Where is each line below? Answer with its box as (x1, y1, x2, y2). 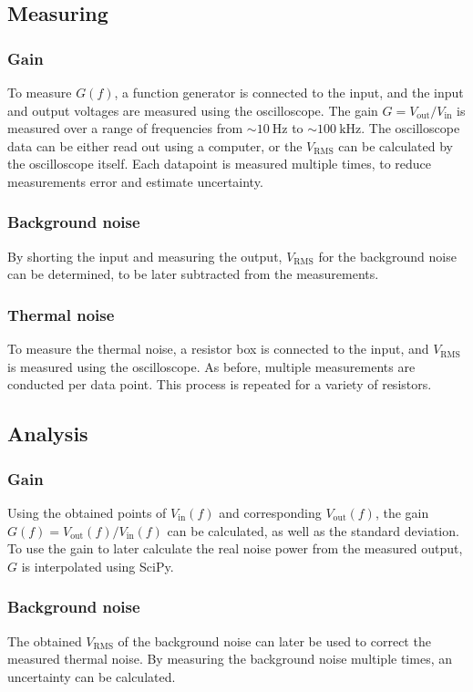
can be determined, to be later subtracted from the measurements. (7, 264, 379, 284)
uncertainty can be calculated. (7, 666, 176, 686)
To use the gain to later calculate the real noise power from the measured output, (7, 539, 463, 558)
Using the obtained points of (7, 502, 167, 522)
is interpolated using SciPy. (21, 556, 174, 575)
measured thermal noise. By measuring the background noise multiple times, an (7, 649, 452, 668)
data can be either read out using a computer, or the (7, 136, 303, 155)
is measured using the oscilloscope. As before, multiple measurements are (7, 356, 416, 376)
